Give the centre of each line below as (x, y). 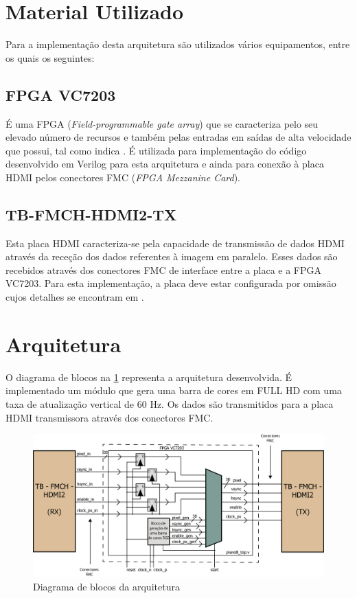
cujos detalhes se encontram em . (75, 297)
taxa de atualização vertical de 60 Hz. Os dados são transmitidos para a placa (170, 403)
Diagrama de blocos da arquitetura (106, 586)
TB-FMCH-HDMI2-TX (91, 214)
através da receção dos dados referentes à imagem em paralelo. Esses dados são (172, 256)
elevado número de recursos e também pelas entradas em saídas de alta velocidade (178, 137)
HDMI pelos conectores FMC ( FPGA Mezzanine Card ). (123, 177)
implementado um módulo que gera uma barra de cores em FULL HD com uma (174, 390)
